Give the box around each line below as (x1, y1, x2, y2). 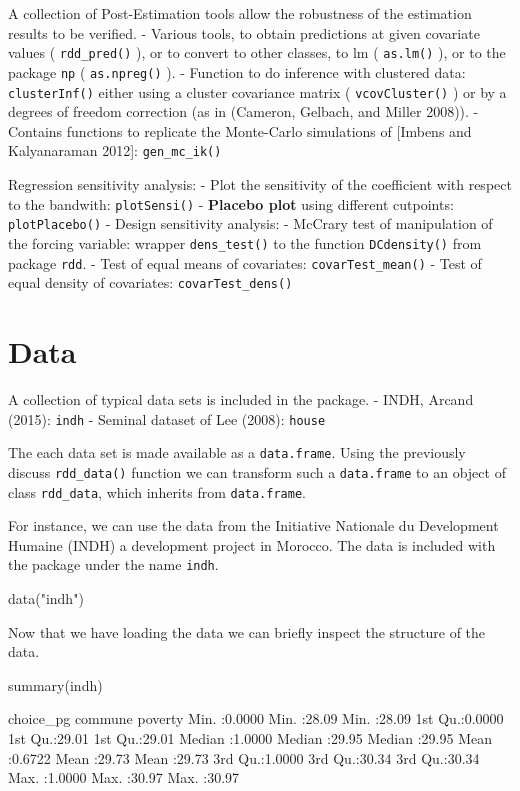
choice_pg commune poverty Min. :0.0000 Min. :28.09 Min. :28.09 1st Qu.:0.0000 (8, 708, 504, 729)
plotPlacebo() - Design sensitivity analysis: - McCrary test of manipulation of (8, 213, 493, 234)
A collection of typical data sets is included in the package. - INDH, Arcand (8, 389, 474, 409)
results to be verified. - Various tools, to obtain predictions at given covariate (8, 22, 480, 43)
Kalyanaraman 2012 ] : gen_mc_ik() (8, 140, 222, 161)
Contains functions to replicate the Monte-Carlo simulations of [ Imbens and (8, 120, 472, 141)
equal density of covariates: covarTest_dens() (8, 272, 293, 293)
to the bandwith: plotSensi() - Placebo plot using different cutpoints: (8, 193, 454, 214)
